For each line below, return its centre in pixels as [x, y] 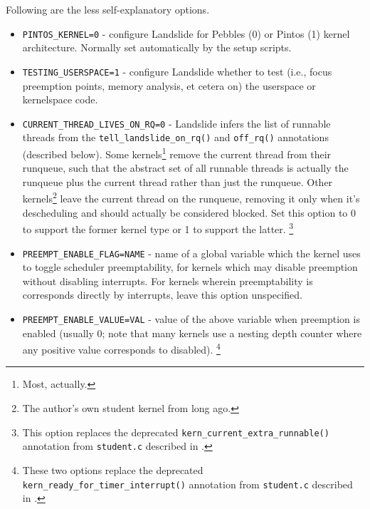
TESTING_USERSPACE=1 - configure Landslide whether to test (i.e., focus [177, 71]
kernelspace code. [60, 99]
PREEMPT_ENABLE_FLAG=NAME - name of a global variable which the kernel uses [191, 253]
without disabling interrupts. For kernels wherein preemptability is [168, 281]
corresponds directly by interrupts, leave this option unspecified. [162, 295]
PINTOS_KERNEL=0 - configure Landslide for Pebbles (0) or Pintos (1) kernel [186, 33]
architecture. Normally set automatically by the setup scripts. [157, 47]
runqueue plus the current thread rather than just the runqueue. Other [178, 181]
